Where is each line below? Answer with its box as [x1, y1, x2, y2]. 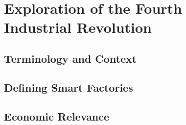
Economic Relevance [4, 108, 110, 124]
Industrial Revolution [4, 17, 152, 37]
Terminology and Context [4, 50, 137, 66]
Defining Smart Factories [4, 79, 133, 95]
